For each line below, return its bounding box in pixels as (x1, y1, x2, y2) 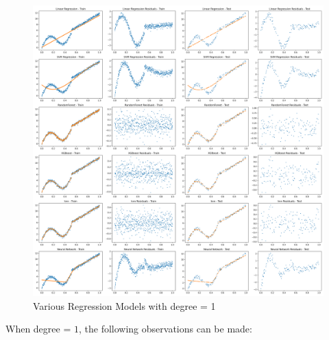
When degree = (5, 321, 71, 336)
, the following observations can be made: (78, 321, 252, 336)
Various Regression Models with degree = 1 (33, 298, 216, 313)
